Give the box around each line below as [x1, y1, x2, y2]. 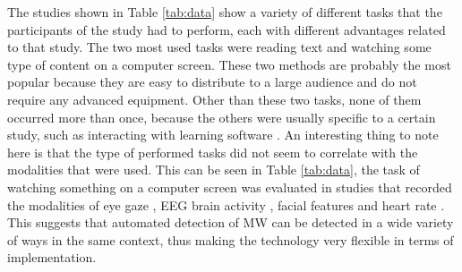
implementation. [7, 248, 97, 267]
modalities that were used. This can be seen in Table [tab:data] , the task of [7, 160, 420, 179]
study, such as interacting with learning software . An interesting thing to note [7, 125, 439, 144]
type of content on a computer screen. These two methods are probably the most [7, 55, 451, 73]
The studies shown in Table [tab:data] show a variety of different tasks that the [7, 3, 442, 21]
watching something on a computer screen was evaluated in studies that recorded [7, 177, 452, 196]
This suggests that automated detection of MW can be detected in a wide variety [7, 213, 454, 232]
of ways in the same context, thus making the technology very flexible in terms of [7, 230, 454, 249]
